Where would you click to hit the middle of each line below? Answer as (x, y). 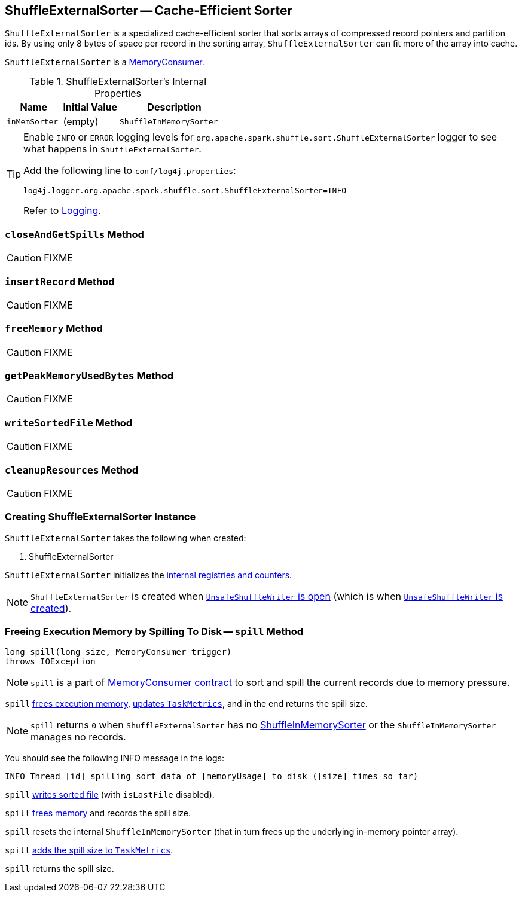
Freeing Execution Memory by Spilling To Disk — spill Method (154, 632)
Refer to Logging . (62, 211)
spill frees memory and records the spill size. (98, 813)
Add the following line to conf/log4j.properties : (130, 171)
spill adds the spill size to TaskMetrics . (89, 850)
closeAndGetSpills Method (74, 234)
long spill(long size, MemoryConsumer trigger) (118, 652)
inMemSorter (33, 121)
